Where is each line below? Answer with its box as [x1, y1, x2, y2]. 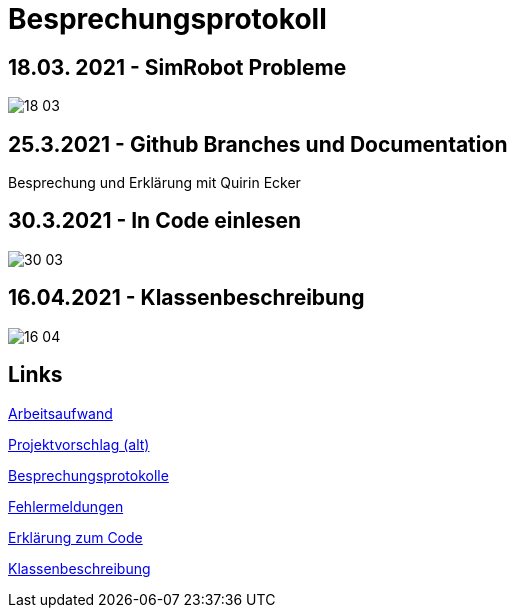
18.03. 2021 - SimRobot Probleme [8, 54, 347, 80]
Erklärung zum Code [8, 528, 143, 546]
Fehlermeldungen [8, 497, 124, 515]
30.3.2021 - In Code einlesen [8, 208, 302, 234]
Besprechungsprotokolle [8, 466, 169, 484]
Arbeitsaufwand [8, 404, 113, 422]
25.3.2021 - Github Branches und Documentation [8, 131, 508, 157]
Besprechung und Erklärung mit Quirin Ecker [8, 174, 301, 192]
